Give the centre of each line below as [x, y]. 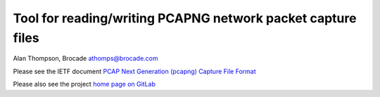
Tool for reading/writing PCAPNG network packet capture [185, 18]
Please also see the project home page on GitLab [84, 84]
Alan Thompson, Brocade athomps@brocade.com [85, 59]
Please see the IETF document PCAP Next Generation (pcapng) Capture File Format [134, 71]
